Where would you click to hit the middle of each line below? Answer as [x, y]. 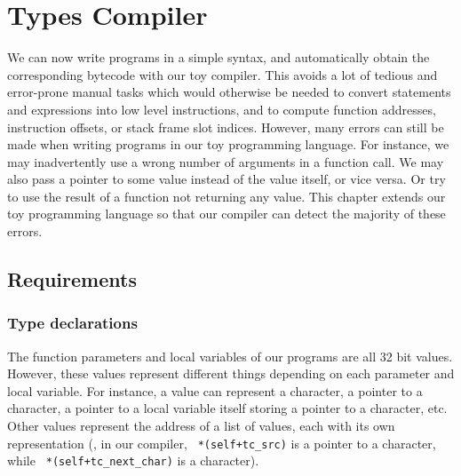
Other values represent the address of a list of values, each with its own [201, 426]
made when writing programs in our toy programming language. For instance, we [228, 144]
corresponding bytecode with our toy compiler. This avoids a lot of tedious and [223, 74]
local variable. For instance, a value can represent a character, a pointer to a [215, 390]
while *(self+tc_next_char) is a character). [133, 460]
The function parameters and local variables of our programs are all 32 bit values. [230, 356]
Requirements [72, 279]
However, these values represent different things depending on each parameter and [231, 373]
